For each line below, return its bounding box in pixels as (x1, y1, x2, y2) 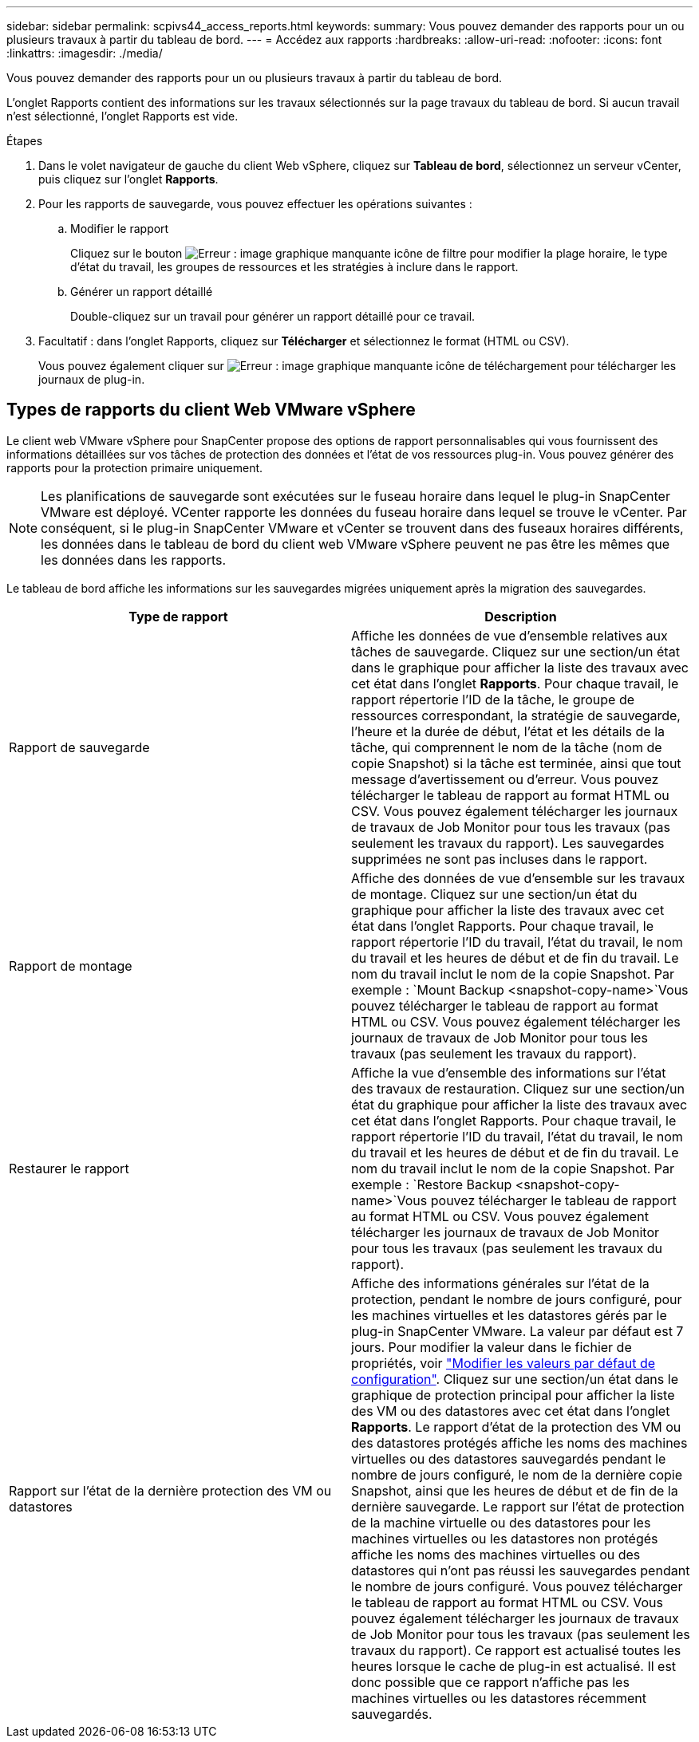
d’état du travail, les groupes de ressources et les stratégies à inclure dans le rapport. (70, 260, 519, 274)
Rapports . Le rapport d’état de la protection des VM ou (351, 1418, 681, 1435)
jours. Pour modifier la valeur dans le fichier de (351, 1338, 632, 1355)
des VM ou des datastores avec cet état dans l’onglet (351, 1402, 670, 1419)
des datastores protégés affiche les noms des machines (351, 1434, 688, 1451)
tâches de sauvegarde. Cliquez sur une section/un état (351, 643, 680, 660)
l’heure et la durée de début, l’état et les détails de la (351, 723, 665, 739)
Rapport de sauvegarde (9, 739, 150, 755)
